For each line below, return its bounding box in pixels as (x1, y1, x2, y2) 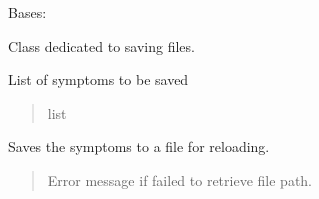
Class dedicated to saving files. (8, 35, 195, 56)
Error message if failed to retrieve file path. (47, 169, 313, 190)
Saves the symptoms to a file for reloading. (8, 136, 270, 157)
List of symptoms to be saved (8, 69, 189, 90)
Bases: (8, 2, 47, 22)
